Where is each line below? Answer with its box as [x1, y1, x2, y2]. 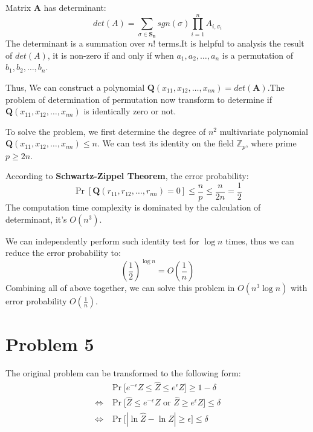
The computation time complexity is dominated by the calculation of [5, 200, 261, 213]
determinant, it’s [5, 212, 67, 225]
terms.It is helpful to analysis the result [158, 37, 305, 50]
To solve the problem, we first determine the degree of [5, 125, 206, 137]
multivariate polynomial [219, 125, 308, 137]
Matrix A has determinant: [5, 1, 106, 13]
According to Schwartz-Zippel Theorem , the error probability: [5, 169, 249, 182]
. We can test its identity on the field [97, 137, 234, 149]
